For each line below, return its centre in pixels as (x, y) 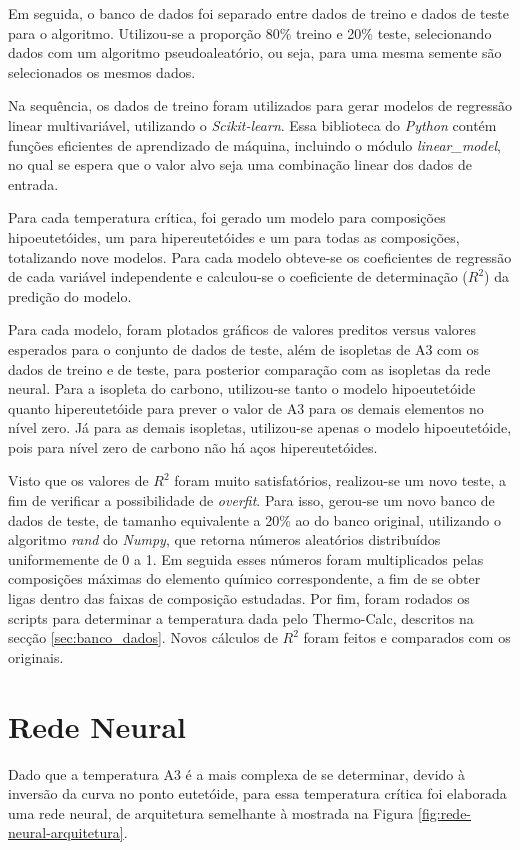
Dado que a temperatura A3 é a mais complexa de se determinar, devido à (237, 773)
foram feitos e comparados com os (407, 637)
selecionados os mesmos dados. (102, 71)
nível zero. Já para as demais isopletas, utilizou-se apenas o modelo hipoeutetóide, (260, 427)
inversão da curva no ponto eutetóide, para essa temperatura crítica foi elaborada (257, 793)
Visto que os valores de (78, 480)
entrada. (33, 183)
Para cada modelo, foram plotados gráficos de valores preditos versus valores (242, 329)
